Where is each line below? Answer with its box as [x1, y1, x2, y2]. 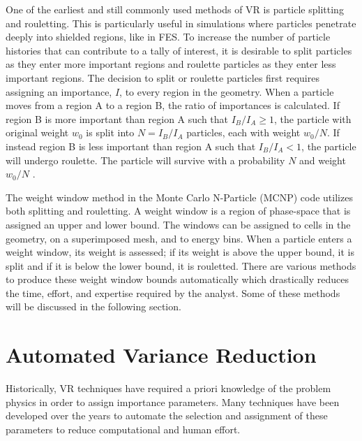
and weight [299, 152, 346, 167]
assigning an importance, [6, 84, 112, 99]
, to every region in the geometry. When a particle [119, 84, 334, 99]
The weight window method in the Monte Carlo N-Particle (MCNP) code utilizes [6, 189, 353, 204]
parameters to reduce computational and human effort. [6, 421, 241, 436]
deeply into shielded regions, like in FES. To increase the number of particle [6, 29, 331, 44]
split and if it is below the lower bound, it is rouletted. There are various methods [6, 258, 356, 273]
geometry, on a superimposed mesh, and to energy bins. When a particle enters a [6, 231, 352, 245]
